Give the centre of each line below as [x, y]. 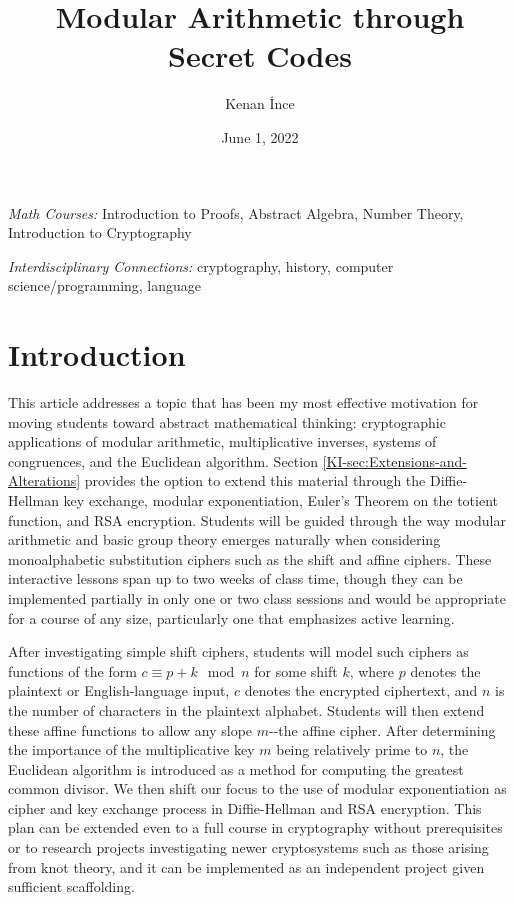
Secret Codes [260, 55]
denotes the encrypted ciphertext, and [361, 690]
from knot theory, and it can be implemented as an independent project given [246, 866]
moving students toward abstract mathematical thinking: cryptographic [227, 421]
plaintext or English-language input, [119, 690]
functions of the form [72, 670]
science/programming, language [105, 285]
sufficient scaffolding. [71, 886]
